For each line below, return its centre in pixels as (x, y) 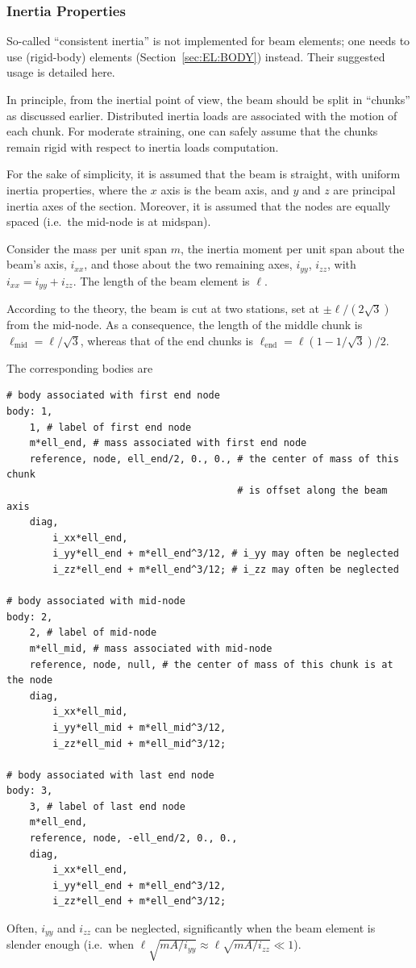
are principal (364, 189)
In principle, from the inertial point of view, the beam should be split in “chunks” (208, 99)
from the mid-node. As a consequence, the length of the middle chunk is (185, 325)
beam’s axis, (37, 264)
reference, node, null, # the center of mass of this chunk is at (211, 664)
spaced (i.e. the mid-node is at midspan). (109, 221)
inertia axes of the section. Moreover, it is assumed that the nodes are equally (199, 205)
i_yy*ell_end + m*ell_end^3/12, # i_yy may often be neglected (226, 554)
